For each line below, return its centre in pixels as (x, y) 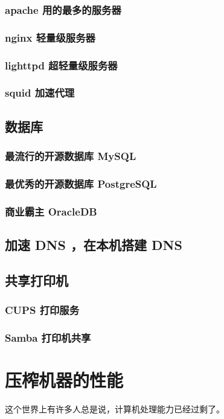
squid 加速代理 (40, 93)
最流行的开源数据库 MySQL (71, 156)
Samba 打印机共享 (48, 338)
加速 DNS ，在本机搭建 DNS (94, 245)
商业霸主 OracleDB (51, 211)
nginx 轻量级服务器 (50, 37)
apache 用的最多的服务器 (63, 9)
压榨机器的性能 (64, 380)
